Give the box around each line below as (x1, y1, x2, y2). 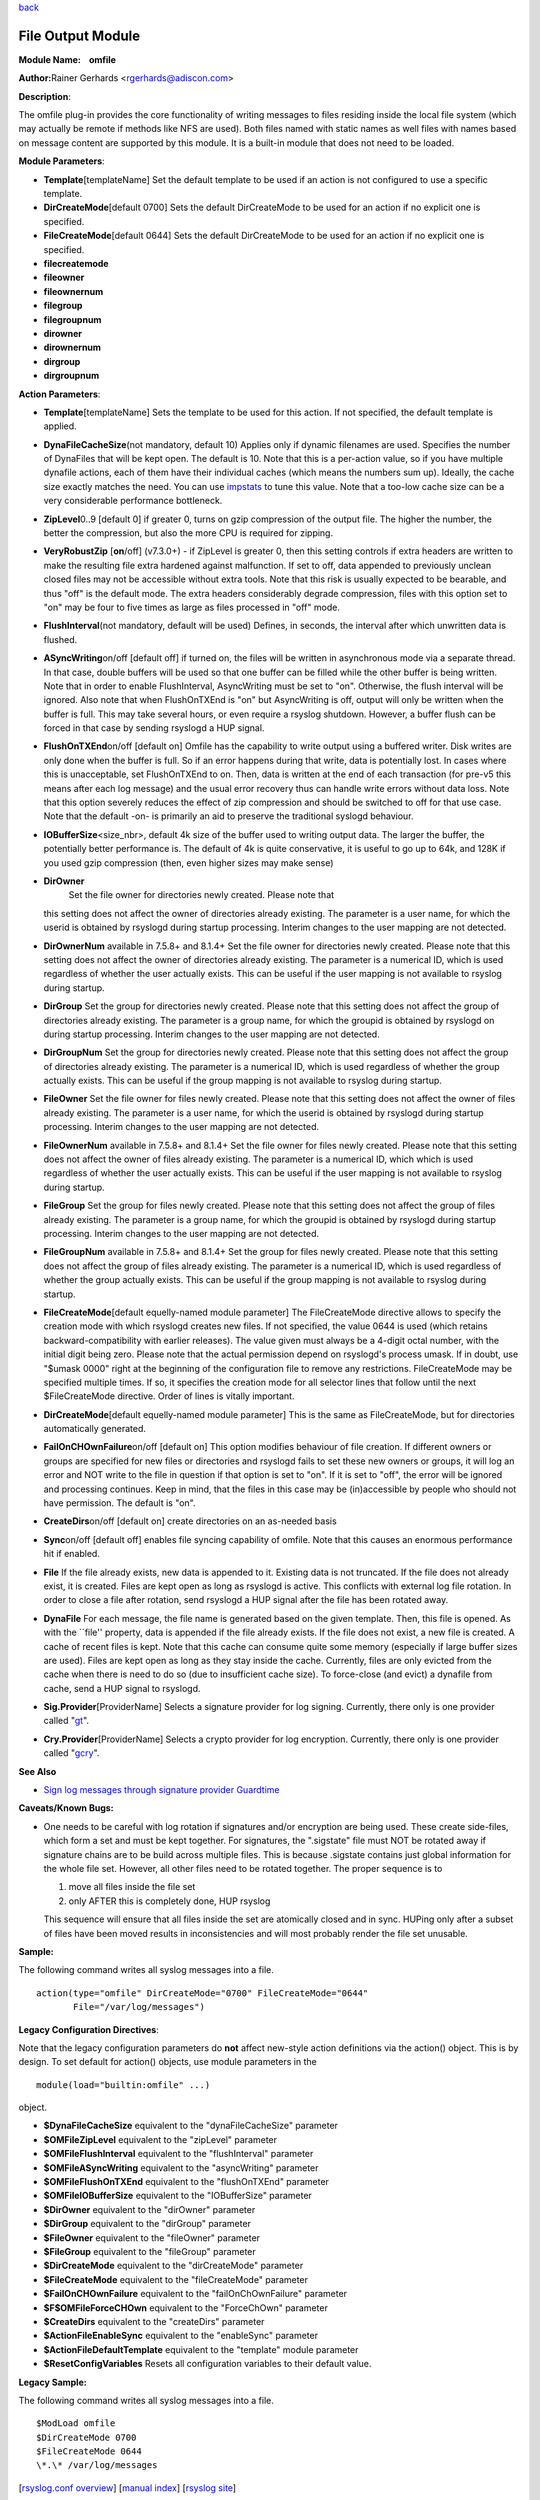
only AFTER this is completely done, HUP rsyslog (68, 1895, 271, 1907)
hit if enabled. (43, 1548, 100, 1560)
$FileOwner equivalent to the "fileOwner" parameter (43, 2231, 260, 2244)
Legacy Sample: (18, 2376, 87, 2388)
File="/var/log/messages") (73, 2001, 205, 2013)
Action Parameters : (18, 388, 101, 400)
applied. (43, 420, 77, 432)
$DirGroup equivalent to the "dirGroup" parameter (43, 2218, 252, 2230)
